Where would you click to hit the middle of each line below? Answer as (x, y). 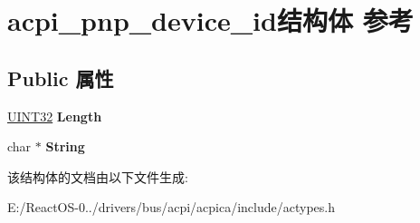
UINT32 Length (55, 116)
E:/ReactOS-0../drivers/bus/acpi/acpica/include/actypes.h (172, 207)
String (65, 146)
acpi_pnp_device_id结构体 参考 (210, 20)
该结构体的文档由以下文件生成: (98, 176)
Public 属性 (61, 78)
